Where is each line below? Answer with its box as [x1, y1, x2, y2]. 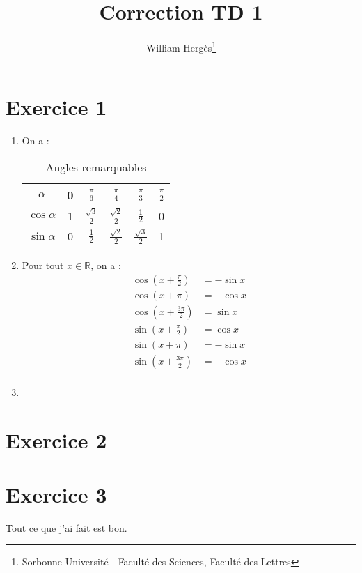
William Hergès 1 [145, 38, 217, 54]
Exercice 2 [6, 425, 107, 454]
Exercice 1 [6, 93, 107, 121]
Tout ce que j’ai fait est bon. [6, 520, 127, 535]
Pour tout [22, 257, 64, 272]
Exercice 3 [6, 480, 107, 508]
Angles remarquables [45, 158, 147, 175]
